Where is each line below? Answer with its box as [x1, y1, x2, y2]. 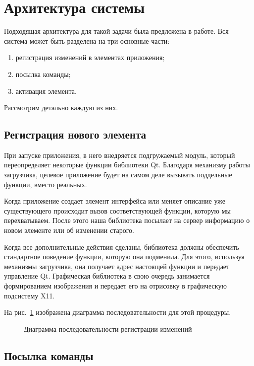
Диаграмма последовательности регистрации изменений [24, 323, 192, 334]
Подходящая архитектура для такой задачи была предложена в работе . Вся [4, 26, 229, 36]
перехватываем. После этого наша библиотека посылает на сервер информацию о [4, 215, 250, 225]
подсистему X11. [4, 290, 55, 300]
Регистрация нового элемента [4, 127, 147, 142]
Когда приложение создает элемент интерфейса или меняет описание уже [4, 196, 225, 206]
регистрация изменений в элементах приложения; [15, 52, 165, 63]
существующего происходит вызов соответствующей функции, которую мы [4, 205, 231, 216]
